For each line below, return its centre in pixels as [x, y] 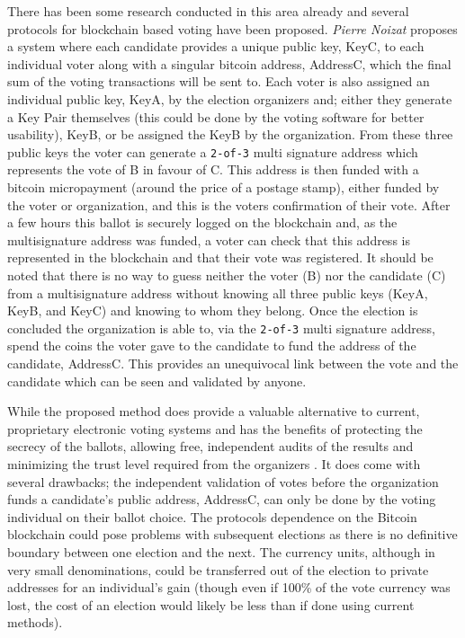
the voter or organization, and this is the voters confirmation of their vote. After [229, 204]
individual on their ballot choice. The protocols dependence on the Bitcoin [212, 516]
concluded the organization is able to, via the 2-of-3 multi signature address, [221, 328]
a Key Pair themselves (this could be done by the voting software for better [216, 116]
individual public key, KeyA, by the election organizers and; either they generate [230, 98]
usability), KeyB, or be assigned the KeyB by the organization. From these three [230, 134]
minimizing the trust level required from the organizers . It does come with [214, 463]
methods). [35, 622]
